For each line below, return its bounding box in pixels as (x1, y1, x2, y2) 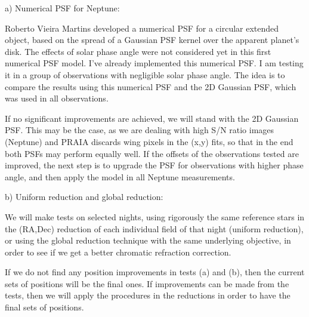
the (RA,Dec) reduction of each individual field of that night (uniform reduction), (5, 222, 304, 235)
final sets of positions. (5, 301, 84, 313)
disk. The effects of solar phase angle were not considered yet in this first (5, 45, 271, 57)
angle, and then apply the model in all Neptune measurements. (5, 170, 235, 183)
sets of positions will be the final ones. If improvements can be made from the (5, 277, 289, 290)
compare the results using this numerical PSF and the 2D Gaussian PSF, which (5, 80, 296, 93)
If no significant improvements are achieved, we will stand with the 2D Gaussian (5, 112, 299, 124)
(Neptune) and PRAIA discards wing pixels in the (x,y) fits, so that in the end (5, 135, 293, 147)
